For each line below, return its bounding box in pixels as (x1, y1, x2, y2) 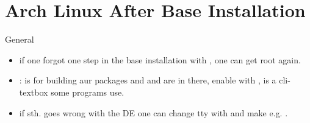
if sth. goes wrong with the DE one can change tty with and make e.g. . (19, 106, 288, 119)
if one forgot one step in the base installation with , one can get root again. (19, 53, 301, 66)
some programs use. (51, 85, 124, 98)
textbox (19, 85, 48, 98)
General (5, 33, 34, 46)
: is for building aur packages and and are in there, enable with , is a (19, 74, 276, 86)
